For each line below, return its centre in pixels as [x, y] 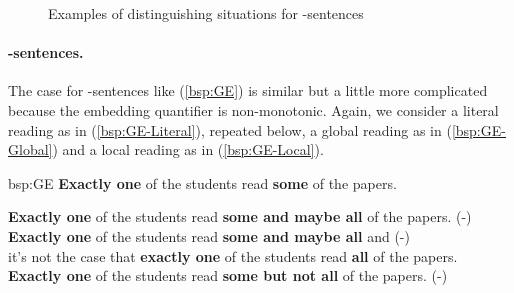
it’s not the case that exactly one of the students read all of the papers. [233, 255]
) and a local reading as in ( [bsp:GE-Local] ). [188, 149]
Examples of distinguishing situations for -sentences [206, 13]
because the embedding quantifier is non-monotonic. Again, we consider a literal [253, 109]
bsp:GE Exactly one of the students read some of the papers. [202, 182]
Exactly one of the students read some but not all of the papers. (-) [228, 275]
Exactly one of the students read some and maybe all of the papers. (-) [240, 216]
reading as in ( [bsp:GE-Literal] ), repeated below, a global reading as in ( [230, 129]
